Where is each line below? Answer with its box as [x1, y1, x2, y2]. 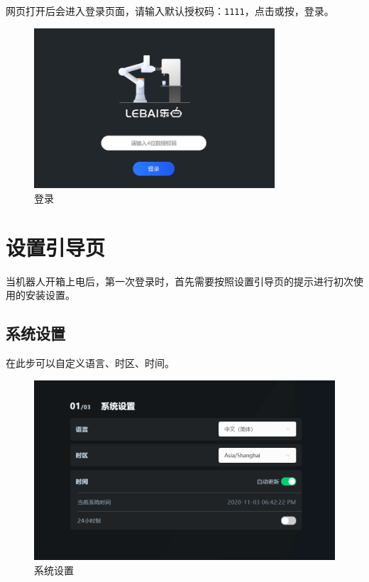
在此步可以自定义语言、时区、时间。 [6, 356, 175, 370]
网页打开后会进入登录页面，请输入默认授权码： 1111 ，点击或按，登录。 [6, 4, 334, 18]
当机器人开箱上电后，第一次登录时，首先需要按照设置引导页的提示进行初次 [6, 273, 353, 288]
